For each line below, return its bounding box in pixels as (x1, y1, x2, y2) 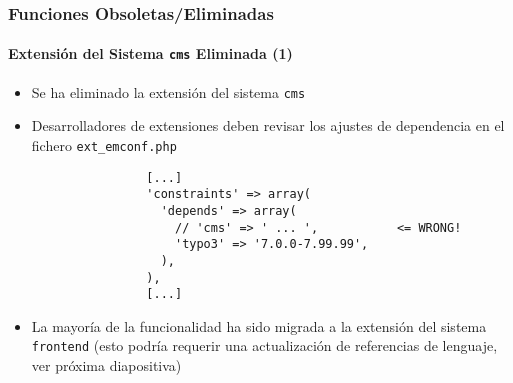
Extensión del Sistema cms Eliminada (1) (8, 43, 293, 64)
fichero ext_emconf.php (31, 134, 177, 155)
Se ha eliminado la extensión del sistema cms (31, 81, 306, 102)
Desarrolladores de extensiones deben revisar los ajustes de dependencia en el (31, 115, 505, 136)
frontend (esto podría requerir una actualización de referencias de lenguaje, (31, 335, 498, 356)
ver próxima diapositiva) (31, 355, 182, 376)
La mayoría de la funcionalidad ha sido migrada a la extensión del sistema (31, 315, 487, 336)
